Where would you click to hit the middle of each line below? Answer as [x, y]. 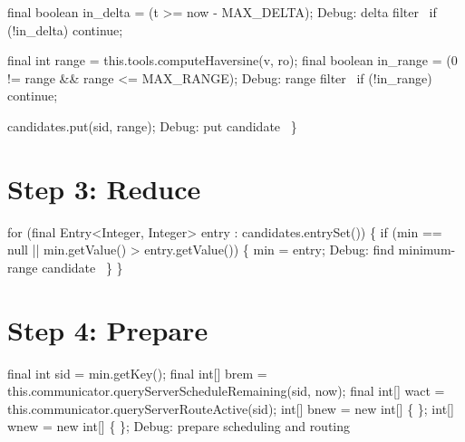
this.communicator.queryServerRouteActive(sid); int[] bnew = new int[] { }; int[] [231, 408]
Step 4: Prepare [108, 329]
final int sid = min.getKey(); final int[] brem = [137, 373]
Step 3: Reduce [104, 188]
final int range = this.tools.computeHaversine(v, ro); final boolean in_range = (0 [232, 60]
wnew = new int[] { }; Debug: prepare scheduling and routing [179, 426]
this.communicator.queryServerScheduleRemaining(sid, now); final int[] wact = [226, 391]
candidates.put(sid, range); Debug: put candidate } [152, 125]
